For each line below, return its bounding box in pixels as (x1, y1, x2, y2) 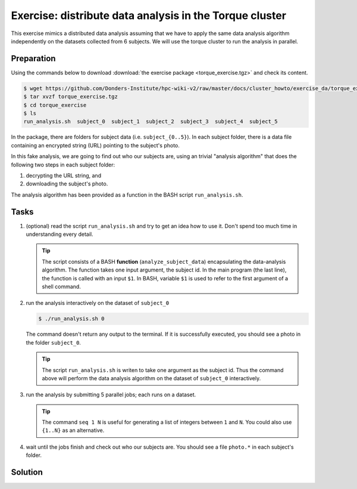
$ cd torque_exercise (23, 102, 87, 108)
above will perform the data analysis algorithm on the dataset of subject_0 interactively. (42, 374, 261, 381)
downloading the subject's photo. (26, 180, 108, 187)
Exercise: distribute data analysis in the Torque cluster (11, 9, 287, 22)
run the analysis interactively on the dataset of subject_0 (26, 299, 170, 307)
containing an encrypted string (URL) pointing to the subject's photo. (11, 141, 180, 149)
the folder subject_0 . (26, 339, 82, 346)
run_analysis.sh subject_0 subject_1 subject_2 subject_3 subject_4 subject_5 (23, 118, 278, 125)
